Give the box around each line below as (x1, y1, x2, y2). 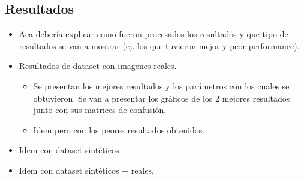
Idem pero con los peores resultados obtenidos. (33, 123, 205, 136)
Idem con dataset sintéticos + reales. (19, 163, 154, 176)
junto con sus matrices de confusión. (33, 103, 167, 116)
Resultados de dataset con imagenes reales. (19, 59, 177, 72)
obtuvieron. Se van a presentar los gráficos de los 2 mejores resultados (33, 91, 290, 104)
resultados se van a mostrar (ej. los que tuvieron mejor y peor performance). (19, 39, 300, 52)
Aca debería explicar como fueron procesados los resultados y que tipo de (19, 28, 288, 40)
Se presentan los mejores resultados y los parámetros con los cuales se (33, 79, 290, 92)
